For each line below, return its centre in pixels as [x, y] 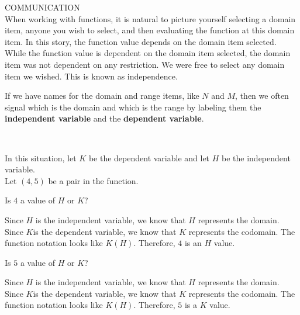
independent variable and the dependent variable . [104, 118]
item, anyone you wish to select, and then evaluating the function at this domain [150, 30]
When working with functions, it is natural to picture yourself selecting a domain [150, 18]
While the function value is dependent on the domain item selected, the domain [148, 53]
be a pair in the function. [93, 180]
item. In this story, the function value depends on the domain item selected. [141, 41]
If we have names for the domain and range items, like [102, 96]
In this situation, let [41, 157]
